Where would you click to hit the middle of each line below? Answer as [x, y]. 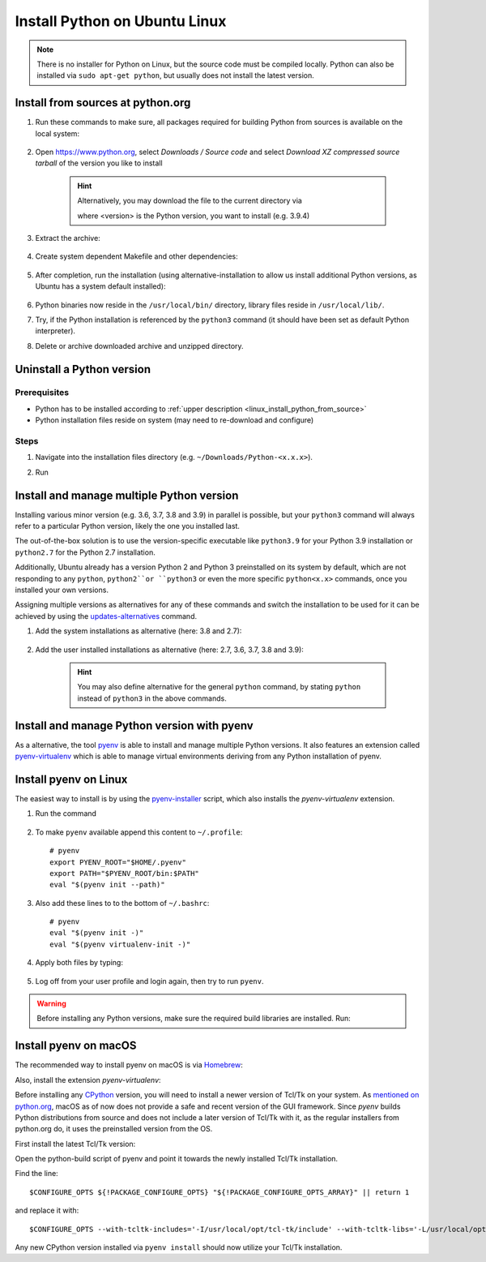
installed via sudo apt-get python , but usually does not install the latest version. [176, 75]
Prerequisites [42, 393]
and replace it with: [47, 1210]
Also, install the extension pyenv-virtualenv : [88, 1080]
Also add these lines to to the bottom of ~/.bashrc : [122, 903]
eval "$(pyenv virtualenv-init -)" [120, 944]
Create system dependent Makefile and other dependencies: [136, 256]
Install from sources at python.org [103, 103]
